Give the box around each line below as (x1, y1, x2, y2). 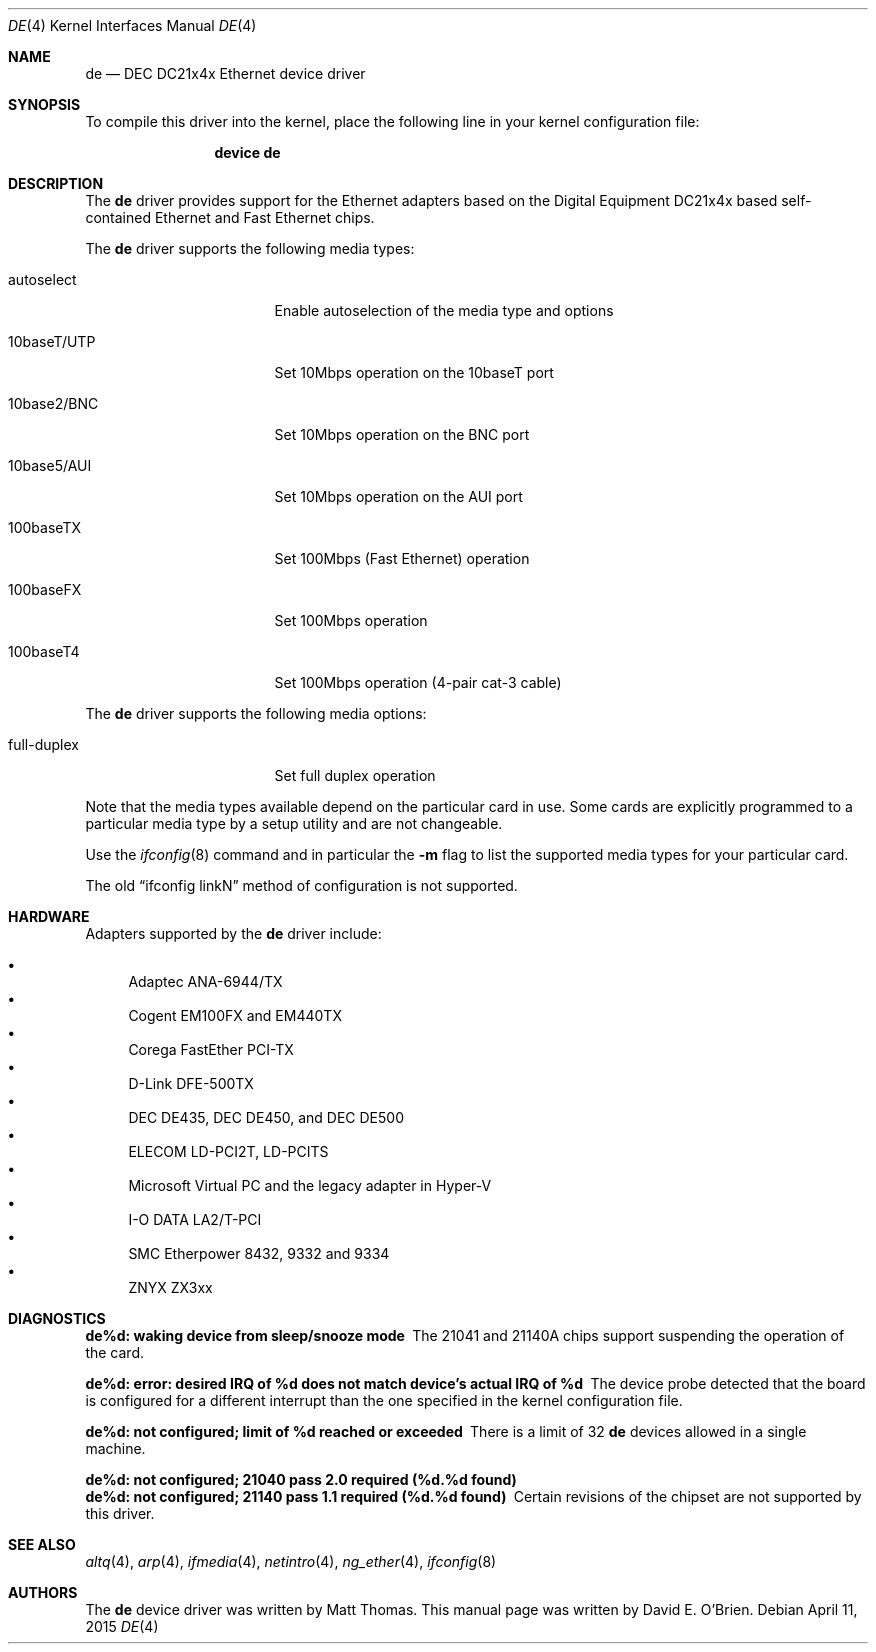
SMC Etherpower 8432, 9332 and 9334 (128, 1245, 390, 1262)
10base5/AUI (8, 457, 92, 474)
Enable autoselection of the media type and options (274, 302, 614, 319)
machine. (85, 1440, 146, 1457)
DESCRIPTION (8, 175, 104, 192)
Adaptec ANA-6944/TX (128, 973, 283, 990)
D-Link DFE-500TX (128, 1075, 254, 1092)
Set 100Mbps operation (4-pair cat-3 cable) (274, 674, 562, 691)
